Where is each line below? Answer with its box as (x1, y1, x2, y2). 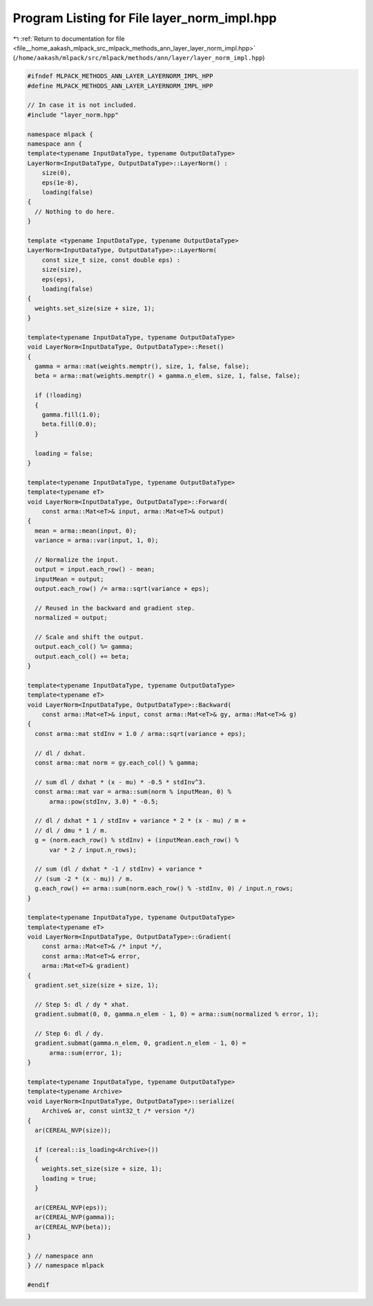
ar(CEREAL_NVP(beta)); (35, 1223, 112, 1231)
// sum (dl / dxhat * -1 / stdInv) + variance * (35, 865, 203, 873)
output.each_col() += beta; (35, 652, 130, 660)
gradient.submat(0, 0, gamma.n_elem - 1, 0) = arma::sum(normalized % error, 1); (35, 1010, 319, 1019)
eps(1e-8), (41, 178, 79, 187)
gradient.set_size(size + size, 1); (35, 981, 159, 990)
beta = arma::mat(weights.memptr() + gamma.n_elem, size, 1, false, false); (35, 372, 300, 380)
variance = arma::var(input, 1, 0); (35, 536, 159, 545)
